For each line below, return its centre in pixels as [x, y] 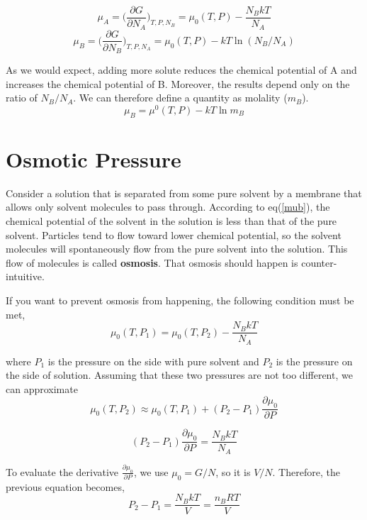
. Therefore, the [306, 471]
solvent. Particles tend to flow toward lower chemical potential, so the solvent [174, 234]
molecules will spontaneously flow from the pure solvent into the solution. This [177, 249]
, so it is [233, 471]
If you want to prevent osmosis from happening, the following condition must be [180, 300]
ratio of [22, 98]
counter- [319, 262]
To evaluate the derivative [62, 471]
